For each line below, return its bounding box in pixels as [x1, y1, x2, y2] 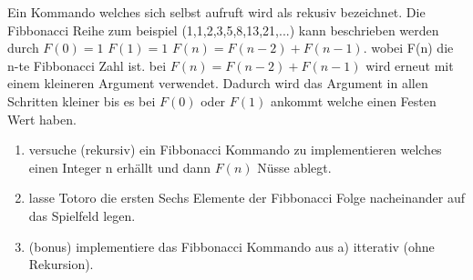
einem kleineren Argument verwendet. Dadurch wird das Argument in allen [7, 74, 428, 93]
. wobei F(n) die [363, 38, 454, 57]
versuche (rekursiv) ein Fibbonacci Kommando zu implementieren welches [28, 140, 442, 159]
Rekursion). [28, 255, 94, 274]
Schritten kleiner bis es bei [7, 91, 156, 110]
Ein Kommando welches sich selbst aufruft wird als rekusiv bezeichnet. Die [7, 3, 426, 21]
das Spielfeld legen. [28, 205, 136, 225]
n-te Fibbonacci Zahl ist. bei [7, 55, 167, 75]
